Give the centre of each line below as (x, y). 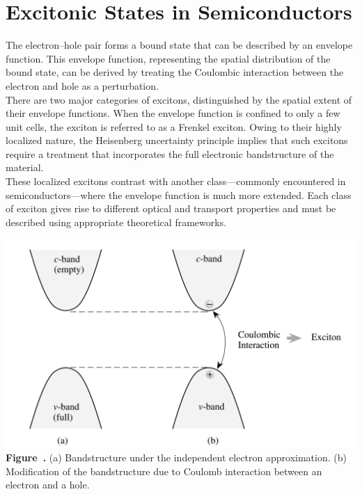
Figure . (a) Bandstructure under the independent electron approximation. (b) (176, 457)
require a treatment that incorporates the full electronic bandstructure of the (170, 153)
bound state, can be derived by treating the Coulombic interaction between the (175, 72)
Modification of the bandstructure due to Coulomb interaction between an (164, 471)
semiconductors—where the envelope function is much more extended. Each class (179, 194)
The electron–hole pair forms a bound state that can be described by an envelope (179, 45)
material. (25, 167)
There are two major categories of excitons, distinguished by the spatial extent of (179, 99)
